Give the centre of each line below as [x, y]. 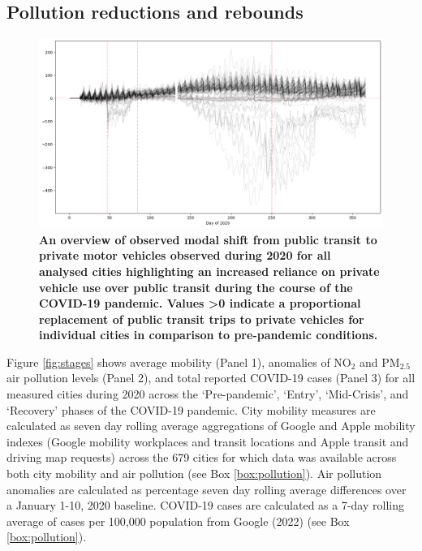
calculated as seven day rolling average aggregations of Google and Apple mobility [211, 426]
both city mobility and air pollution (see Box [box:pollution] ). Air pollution [194, 474]
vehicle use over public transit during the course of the [196, 287]
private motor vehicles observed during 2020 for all [185, 255]
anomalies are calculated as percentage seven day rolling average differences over [207, 489]
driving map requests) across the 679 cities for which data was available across [202, 457]
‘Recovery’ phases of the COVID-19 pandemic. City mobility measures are [191, 409]
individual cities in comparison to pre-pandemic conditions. [209, 335]
